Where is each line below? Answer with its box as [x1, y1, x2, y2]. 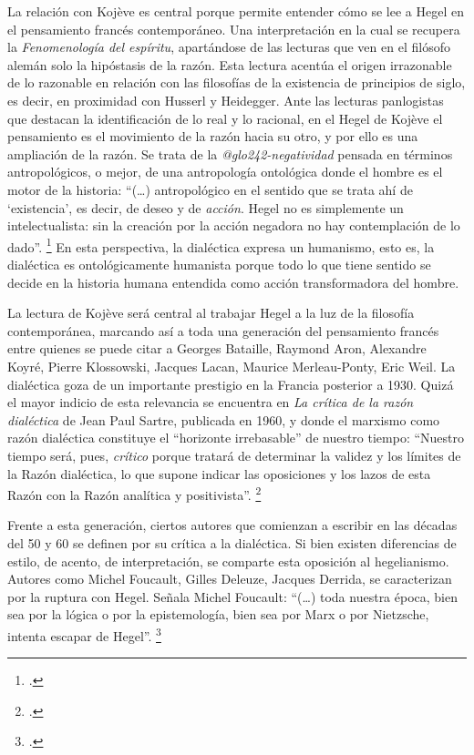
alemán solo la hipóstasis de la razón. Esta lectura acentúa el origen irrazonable [7, 55, 452, 74]
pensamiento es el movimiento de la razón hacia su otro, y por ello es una [7, 127, 418, 146]
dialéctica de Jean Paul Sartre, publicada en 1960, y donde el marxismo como [7, 410, 440, 429]
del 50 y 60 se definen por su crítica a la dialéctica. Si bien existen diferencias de [7, 533, 457, 552]
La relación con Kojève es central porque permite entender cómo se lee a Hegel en [7, 2, 464, 20]
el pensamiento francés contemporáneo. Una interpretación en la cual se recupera [7, 19, 460, 38]
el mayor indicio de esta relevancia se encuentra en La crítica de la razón [7, 393, 414, 412]
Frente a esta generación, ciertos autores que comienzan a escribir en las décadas [7, 515, 458, 535]
